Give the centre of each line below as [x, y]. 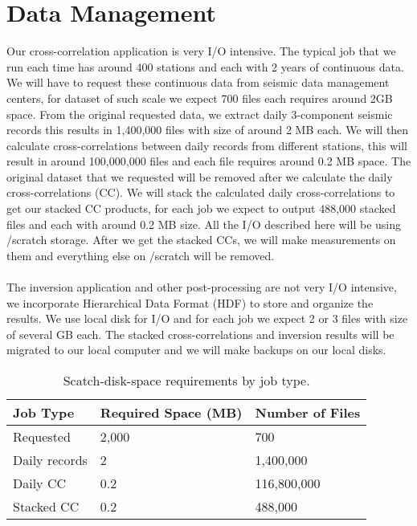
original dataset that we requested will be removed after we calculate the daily [200, 176]
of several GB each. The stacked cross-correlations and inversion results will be [200, 334]
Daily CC [40, 483]
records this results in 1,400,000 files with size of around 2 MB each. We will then [208, 130]
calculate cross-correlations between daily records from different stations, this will [207, 145]
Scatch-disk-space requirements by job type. [186, 380]
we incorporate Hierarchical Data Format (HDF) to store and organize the [190, 302]
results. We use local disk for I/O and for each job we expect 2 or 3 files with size [207, 318]
